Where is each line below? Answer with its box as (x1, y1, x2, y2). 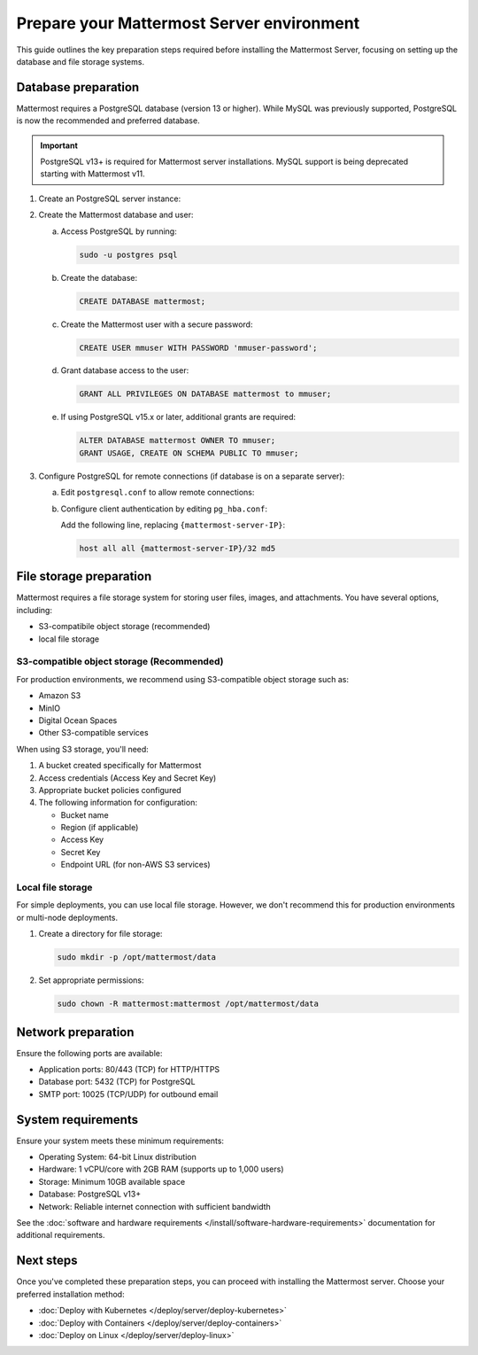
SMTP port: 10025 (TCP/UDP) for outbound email (38, 1088, 219, 1099)
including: (16, 604, 53, 615)
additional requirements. (16, 1230, 105, 1241)
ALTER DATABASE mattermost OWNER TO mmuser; (79, 435, 276, 446)
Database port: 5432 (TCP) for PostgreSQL (38, 1077, 196, 1087)
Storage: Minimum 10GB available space (38, 1176, 186, 1187)
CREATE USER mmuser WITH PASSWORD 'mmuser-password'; (79, 342, 318, 353)
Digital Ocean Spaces (38, 714, 118, 726)
